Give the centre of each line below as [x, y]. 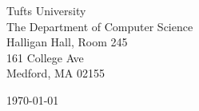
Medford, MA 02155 [56, 73]
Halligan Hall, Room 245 [67, 42]
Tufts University [46, 10]
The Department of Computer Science [100, 26]
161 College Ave [45, 57]
